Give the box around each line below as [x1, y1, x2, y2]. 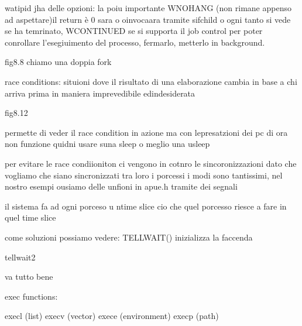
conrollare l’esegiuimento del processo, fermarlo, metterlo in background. [5, 36, 265, 48]
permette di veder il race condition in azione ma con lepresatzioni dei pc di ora [5, 126, 288, 138]
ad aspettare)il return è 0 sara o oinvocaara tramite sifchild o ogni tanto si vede [5, 13, 291, 25]
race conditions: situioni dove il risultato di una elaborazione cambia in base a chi [5, 75, 297, 87]
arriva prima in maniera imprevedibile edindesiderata [5, 87, 195, 99]
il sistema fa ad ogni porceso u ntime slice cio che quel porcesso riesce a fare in [5, 200, 287, 212]
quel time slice [5, 211, 56, 224]
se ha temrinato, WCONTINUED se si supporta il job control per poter [5, 25, 263, 37]
